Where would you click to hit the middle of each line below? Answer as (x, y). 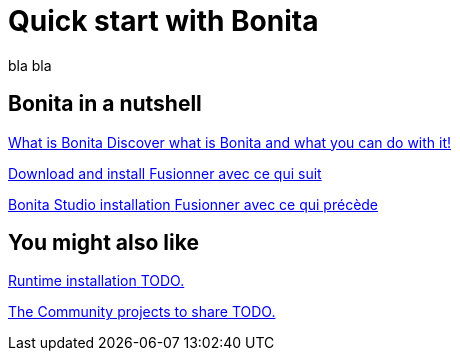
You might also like (103, 243)
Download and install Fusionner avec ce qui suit (165, 173)
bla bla (30, 65)
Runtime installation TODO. (96, 281)
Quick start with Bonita (163, 21)
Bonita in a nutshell (105, 104)
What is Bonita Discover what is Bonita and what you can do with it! (230, 142)
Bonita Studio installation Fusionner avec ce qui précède (193, 204)
